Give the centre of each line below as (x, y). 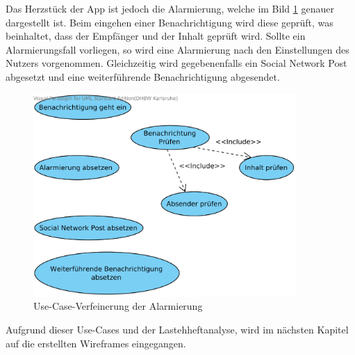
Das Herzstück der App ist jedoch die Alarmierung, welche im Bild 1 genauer (170, 8)
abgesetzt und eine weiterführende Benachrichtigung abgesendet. (143, 76)
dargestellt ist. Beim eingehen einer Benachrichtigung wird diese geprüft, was (170, 22)
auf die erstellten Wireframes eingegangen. (96, 343)
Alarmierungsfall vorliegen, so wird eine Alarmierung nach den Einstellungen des (177, 49)
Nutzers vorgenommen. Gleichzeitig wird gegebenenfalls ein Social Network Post (176, 63)
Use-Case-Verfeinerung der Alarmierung (118, 306)
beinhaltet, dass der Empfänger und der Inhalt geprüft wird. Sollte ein (156, 36)
